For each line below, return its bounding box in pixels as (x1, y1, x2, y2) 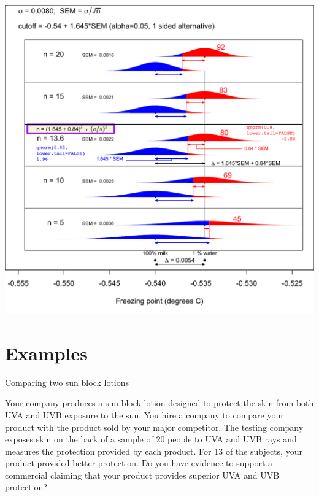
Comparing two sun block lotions (5, 376, 129, 388)
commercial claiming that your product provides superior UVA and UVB (5, 468, 280, 481)
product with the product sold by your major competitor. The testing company (5, 420, 304, 433)
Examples (5, 340, 88, 365)
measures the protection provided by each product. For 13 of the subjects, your (5, 444, 302, 457)
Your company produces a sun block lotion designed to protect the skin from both (5, 396, 314, 409)
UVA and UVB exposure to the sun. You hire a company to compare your (5, 408, 284, 421)
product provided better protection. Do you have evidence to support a (5, 457, 273, 469)
